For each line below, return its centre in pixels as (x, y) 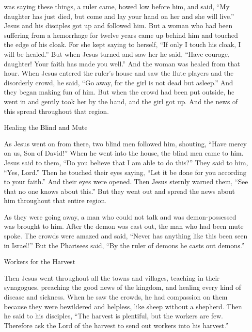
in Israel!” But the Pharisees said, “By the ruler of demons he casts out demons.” (124, 245)
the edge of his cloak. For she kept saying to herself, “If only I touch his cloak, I (122, 44)
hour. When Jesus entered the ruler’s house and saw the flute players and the (119, 73)
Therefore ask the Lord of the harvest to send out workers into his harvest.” (116, 325)
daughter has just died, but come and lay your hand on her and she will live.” (119, 16)
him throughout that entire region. (55, 200)
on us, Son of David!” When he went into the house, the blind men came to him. (124, 153)
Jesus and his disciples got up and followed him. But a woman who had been (118, 25)
